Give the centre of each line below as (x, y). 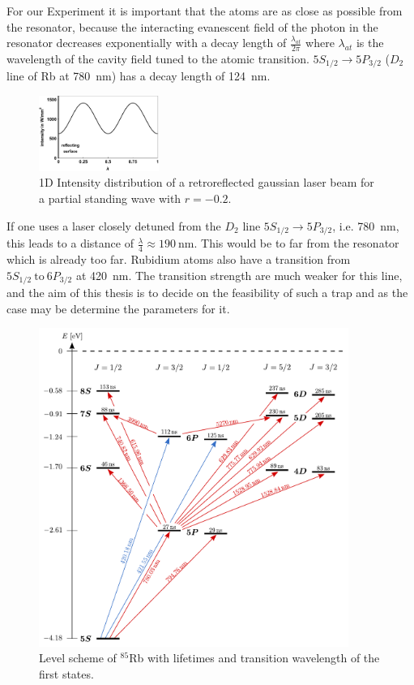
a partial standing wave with (110, 198)
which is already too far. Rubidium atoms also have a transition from (179, 258)
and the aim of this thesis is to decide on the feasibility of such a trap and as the (207, 292)
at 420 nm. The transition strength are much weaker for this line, (239, 275)
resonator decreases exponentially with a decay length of (147, 43)
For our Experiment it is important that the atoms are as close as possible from (205, 11)
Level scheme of (78, 658)
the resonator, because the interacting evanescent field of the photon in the (192, 26)
